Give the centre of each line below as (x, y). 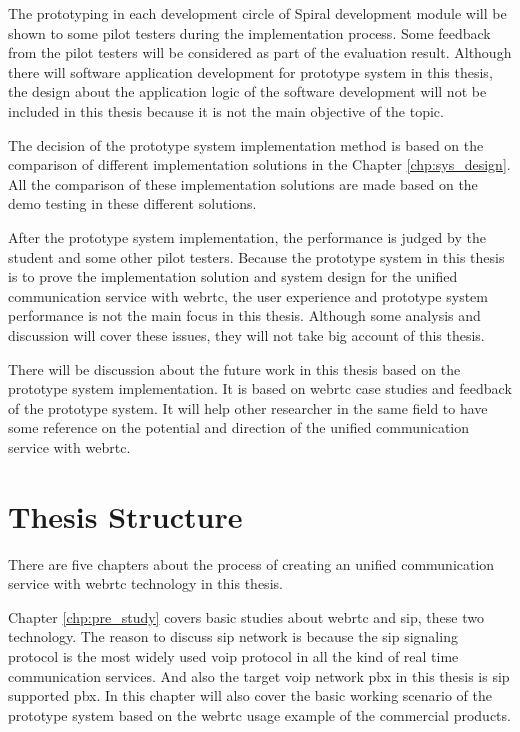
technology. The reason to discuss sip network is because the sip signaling (233, 636)
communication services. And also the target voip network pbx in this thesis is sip (259, 675)
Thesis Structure (125, 515)
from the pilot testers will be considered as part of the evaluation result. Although (260, 52)
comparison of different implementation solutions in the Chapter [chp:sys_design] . (259, 164)
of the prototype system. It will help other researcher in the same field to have (248, 407)
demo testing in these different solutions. (132, 203)
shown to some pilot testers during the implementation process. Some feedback (249, 32)
